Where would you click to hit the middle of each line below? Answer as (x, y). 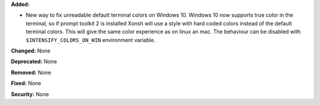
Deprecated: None (34, 61)
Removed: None (31, 72)
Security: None (30, 94)
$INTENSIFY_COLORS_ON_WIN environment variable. (91, 40)
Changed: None (31, 51)
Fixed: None (26, 83)
